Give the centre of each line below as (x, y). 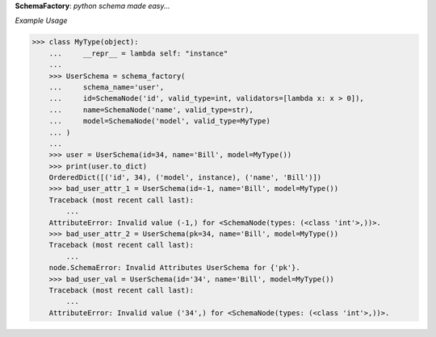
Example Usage (41, 21)
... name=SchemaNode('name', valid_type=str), (151, 110)
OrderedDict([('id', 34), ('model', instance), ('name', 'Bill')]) (185, 178)
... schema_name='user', (107, 87)
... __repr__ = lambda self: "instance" (138, 53)
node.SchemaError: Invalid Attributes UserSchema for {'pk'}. (174, 268)
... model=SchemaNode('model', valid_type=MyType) (159, 121)
